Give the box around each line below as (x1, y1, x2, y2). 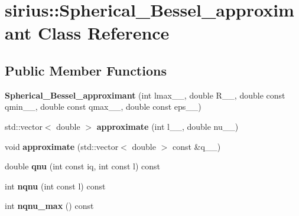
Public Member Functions (5, 61, 167, 79)
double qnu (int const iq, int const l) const (5, 160, 161, 172)
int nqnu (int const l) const (5, 179, 106, 192)
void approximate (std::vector (5, 140, 119, 152)
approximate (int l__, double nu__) (96, 120, 239, 132)
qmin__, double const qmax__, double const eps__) (5, 100, 201, 113)
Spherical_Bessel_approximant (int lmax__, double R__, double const (5, 89, 285, 101)
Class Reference (37, 21, 170, 45)
